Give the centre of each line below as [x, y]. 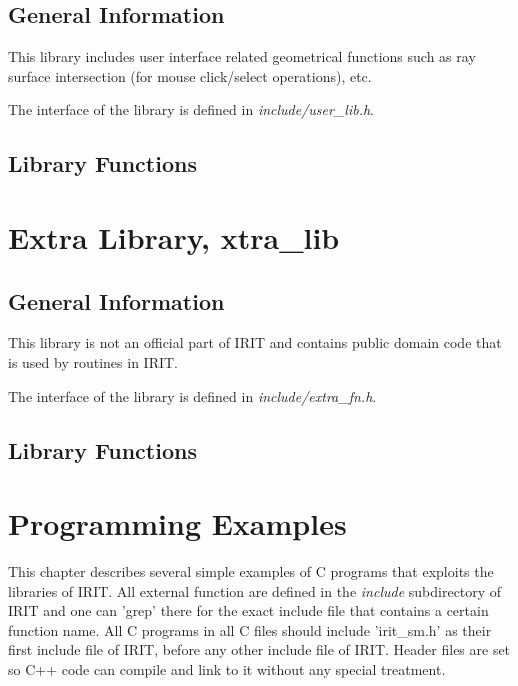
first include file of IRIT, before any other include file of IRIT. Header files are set [259, 649]
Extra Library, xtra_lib [174, 236]
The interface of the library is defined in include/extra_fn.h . [192, 395]
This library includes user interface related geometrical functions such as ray [242, 56]
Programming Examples [177, 523]
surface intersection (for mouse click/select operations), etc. [190, 75]
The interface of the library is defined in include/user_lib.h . [191, 109]
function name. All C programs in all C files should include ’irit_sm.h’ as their [250, 629]
